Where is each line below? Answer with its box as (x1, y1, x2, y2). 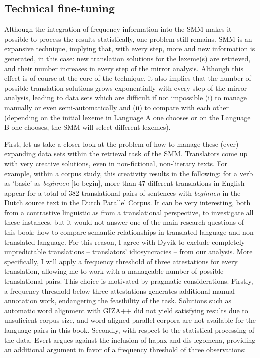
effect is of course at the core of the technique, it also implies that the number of (4, 73, 251, 83)
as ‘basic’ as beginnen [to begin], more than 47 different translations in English (4, 178, 245, 188)
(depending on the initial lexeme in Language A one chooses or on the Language (4, 112, 251, 122)
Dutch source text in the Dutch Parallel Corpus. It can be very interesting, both (4, 197, 251, 208)
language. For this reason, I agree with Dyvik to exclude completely (37, 236, 245, 247)
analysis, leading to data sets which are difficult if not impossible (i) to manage (4, 92, 247, 103)
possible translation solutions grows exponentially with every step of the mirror (4, 82, 247, 93)
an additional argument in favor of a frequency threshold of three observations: (4, 344, 246, 355)
